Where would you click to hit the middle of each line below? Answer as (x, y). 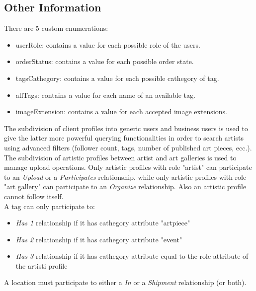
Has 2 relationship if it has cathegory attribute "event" (99, 239)
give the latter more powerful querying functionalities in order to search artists (124, 138)
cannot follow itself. (34, 196)
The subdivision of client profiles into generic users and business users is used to (126, 128)
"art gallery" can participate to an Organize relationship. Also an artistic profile (125, 186)
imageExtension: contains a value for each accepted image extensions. (121, 111)
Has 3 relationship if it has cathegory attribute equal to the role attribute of (132, 256)
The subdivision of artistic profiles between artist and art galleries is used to (120, 157)
